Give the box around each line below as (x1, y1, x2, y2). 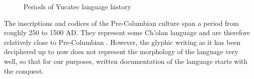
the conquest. (4, 65, 44, 76)
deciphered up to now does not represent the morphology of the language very (4, 46, 238, 57)
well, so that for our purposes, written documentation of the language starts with (4, 56, 248, 66)
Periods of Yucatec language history (23, 1, 131, 11)
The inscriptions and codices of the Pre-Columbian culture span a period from (4, 18, 239, 28)
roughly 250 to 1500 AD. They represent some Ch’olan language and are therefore (4, 27, 251, 38)
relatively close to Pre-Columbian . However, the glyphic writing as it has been (4, 37, 241, 47)
